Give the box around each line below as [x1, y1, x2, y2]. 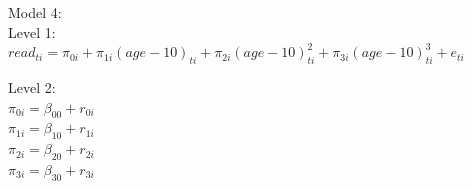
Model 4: [8, 2, 62, 22]
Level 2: [8, 76, 56, 97]
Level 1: [8, 21, 56, 42]
